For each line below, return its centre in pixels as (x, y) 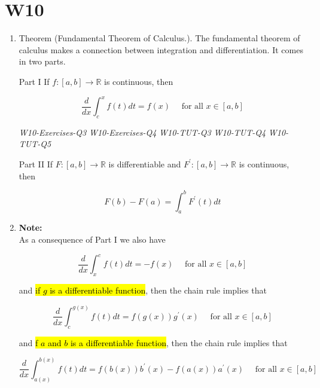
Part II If (36, 164)
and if (30, 290)
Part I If (34, 81)
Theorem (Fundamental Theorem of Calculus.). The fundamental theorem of (159, 38)
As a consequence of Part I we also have (92, 239)
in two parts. (42, 61)
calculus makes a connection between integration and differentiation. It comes (161, 49)
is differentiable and (145, 164)
